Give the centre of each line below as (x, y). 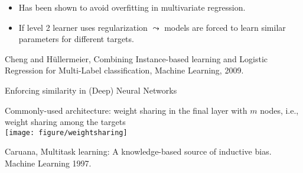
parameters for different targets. (76, 39)
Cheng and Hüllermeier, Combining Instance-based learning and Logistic (136, 58)
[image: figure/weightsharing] (66, 132)
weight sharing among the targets (65, 122)
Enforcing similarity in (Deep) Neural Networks (91, 90)
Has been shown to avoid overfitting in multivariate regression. (132, 7)
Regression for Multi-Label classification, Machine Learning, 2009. (124, 70)
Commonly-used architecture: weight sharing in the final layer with (126, 110)
